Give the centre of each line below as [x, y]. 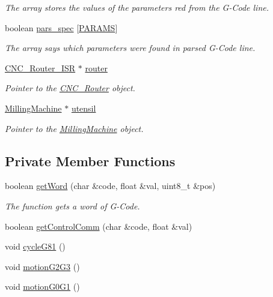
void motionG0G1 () [42, 286]
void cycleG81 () [35, 246]
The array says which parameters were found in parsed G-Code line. [130, 48]
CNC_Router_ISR [40, 67]
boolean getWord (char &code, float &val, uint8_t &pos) [110, 186]
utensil [84, 108]
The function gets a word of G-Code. [72, 205]
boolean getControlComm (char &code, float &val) [99, 226]
